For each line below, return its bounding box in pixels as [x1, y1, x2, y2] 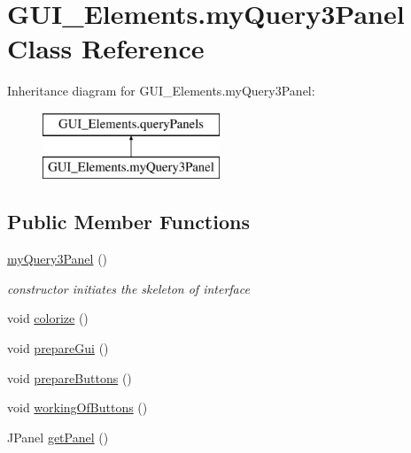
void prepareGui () [7, 339, 109, 357]
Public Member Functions [7, 208, 250, 235]
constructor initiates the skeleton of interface [7, 279, 250, 297]
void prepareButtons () [7, 368, 132, 387]
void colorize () [7, 309, 89, 327]
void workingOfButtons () [7, 398, 148, 417]
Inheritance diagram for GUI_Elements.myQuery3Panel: [7, 81, 315, 100]
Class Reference [7, 30, 205, 66]
